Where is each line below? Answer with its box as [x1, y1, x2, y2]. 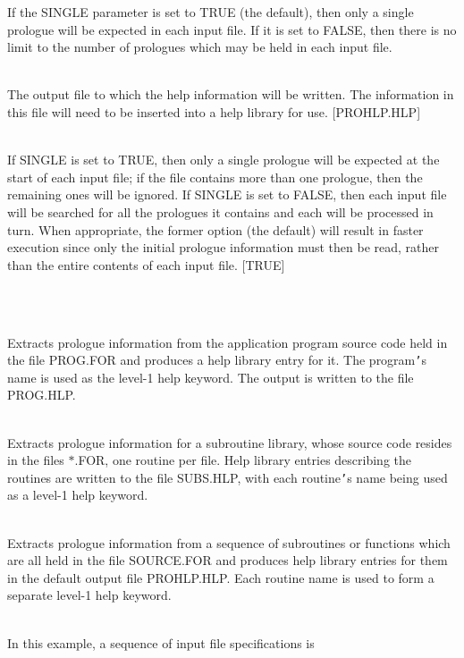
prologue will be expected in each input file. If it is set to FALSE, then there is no [7, 20, 457, 38]
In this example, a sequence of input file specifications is [7, 633, 315, 652]
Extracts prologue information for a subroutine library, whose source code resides [7, 433, 452, 451]
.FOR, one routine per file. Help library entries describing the [74, 451, 412, 469]
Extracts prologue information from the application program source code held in [7, 333, 448, 351]
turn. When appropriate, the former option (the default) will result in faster [7, 220, 424, 239]
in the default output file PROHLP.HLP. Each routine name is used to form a [7, 568, 434, 586]
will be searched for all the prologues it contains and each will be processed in [7, 202, 434, 221]
